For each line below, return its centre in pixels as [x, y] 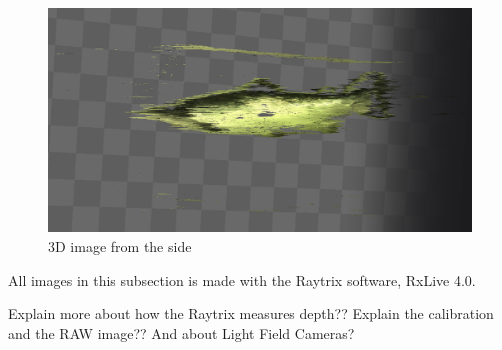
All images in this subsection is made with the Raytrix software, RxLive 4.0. [242, 279]
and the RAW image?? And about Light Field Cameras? [181, 332]
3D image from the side [120, 246]
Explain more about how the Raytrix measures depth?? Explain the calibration [251, 313]
